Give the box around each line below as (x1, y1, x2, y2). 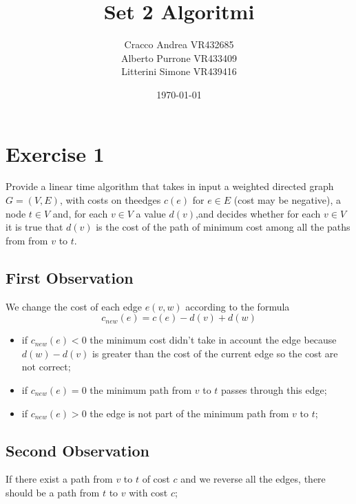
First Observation (6, 266, 134, 288)
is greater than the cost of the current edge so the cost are (92, 346, 338, 360)
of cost (142, 472, 170, 486)
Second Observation (6, 439, 150, 461)
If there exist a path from (6, 472, 113, 486)
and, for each (52, 206, 108, 220)
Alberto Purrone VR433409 (121, 50, 238, 65)
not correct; (21, 359, 71, 374)
